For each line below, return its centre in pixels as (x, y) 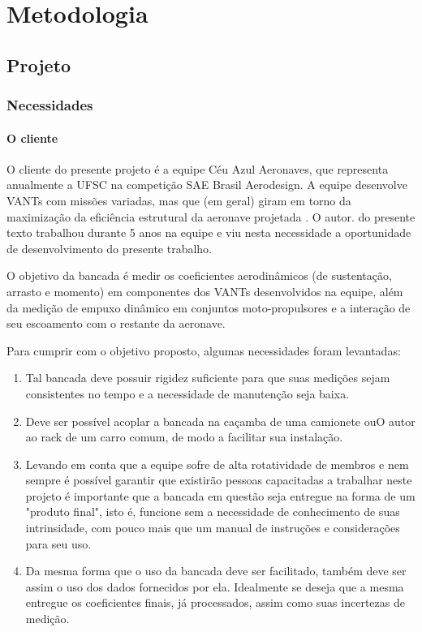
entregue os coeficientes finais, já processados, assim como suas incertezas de (215, 602)
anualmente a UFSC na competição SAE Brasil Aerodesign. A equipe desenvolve (207, 185)
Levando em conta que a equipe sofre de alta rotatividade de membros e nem (217, 464)
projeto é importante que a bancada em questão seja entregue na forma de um (220, 495)
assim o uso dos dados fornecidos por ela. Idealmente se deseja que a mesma (215, 586)
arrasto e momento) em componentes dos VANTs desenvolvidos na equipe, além (205, 291)
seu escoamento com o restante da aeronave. (116, 323)
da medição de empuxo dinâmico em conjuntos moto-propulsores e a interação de (209, 307)
